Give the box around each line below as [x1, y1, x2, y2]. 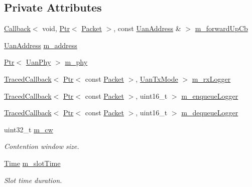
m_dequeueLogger [181, 107, 238, 118]
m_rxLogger [192, 73, 231, 84]
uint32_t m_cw [4, 124, 53, 134]
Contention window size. [4, 141, 79, 151]
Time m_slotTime [4, 157, 61, 168]
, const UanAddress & [113, 23, 181, 34]
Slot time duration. [4, 174, 62, 185]
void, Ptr [42, 23, 70, 34]
